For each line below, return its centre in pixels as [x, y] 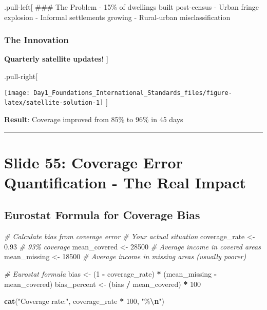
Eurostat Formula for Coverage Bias [102, 215]
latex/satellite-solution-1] [54, 103]
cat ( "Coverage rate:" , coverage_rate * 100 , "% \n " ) [84, 301]
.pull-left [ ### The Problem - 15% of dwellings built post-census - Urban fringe [132, 7]
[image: [17, 93]
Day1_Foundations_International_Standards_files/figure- [133, 93]
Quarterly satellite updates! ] [56, 59]
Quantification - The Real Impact [125, 182]
